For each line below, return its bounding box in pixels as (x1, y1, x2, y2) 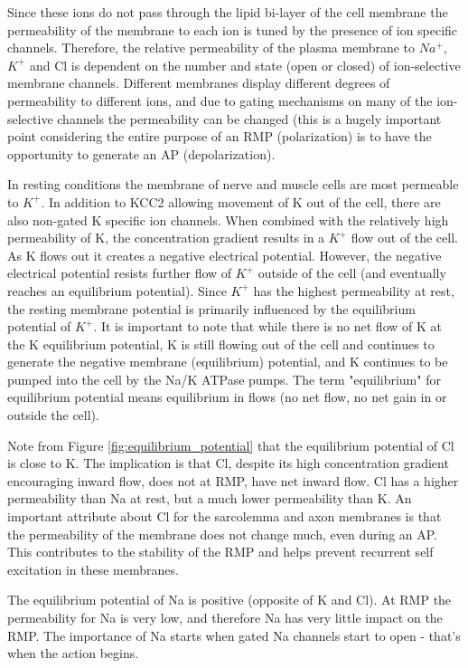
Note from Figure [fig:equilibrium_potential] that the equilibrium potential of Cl (7, 435, 454, 454)
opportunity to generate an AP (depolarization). (7, 144, 276, 163)
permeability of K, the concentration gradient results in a (7, 228, 325, 247)
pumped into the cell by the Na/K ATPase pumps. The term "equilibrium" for (7, 369, 441, 388)
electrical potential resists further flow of (7, 263, 232, 282)
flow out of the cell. (351, 228, 458, 247)
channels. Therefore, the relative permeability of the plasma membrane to (7, 38, 416, 57)
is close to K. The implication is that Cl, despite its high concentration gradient (7, 453, 449, 472)
